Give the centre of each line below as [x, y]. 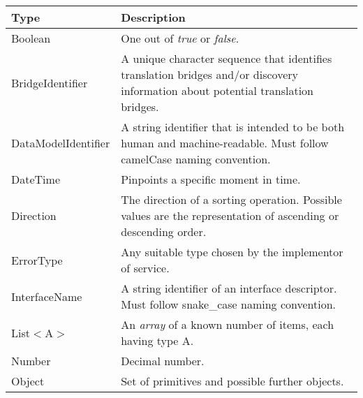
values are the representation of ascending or [230, 215]
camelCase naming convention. [196, 159]
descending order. [164, 231]
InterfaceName [47, 296]
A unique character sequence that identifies [227, 58]
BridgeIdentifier [50, 82]
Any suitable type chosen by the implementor [232, 252]
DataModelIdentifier [61, 143]
